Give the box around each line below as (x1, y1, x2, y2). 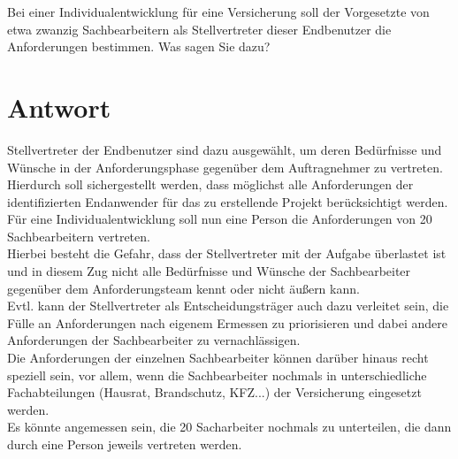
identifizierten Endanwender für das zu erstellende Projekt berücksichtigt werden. (7, 192, 448, 210)
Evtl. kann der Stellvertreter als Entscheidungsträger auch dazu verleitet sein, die (7, 296, 449, 315)
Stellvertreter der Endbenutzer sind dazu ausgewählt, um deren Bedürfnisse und (7, 140, 442, 158)
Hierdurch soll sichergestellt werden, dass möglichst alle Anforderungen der (7, 175, 414, 194)
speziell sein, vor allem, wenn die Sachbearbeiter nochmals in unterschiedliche (7, 365, 427, 384)
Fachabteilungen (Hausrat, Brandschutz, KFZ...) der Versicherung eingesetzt (7, 383, 422, 402)
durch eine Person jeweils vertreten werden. (7, 435, 242, 453)
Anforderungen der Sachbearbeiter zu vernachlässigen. (7, 331, 301, 349)
